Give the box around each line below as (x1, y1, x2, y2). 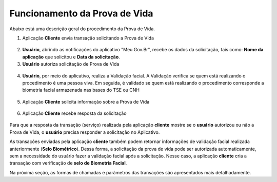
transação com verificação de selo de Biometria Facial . (9, 160, 127, 166)
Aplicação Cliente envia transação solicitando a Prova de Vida (22, 35, 154, 41)
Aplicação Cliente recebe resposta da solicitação (22, 110, 127, 116)
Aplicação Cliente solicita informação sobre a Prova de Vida (22, 98, 150, 105)
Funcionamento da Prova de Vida (9, 8, 153, 19)
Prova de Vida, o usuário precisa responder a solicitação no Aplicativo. (9, 129, 160, 135)
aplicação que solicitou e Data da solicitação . (22, 54, 120, 60)
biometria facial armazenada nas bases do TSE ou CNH (22, 87, 140, 93)
